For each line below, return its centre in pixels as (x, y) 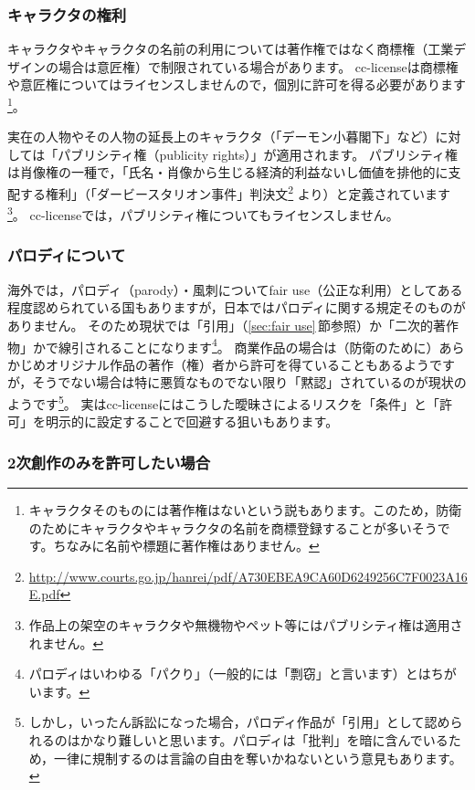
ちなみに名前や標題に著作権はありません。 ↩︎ (186, 546)
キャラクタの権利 (67, 14)
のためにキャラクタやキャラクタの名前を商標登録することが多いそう (233, 527)
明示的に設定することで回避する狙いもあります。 (192, 421)
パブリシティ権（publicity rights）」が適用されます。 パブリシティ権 (258, 154)
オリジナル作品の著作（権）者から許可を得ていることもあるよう (237, 364)
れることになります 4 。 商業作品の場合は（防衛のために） (268, 345)
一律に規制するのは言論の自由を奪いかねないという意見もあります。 (258, 758)
